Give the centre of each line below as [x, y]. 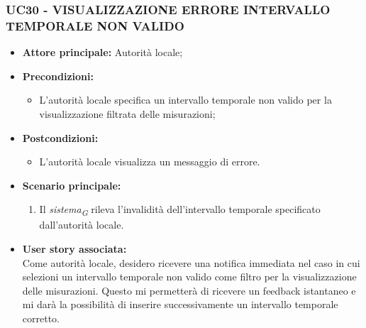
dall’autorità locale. [82, 225]
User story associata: [74, 249]
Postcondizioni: [60, 137]
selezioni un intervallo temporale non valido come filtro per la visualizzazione [189, 277]
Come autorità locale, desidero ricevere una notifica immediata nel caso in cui [191, 262]
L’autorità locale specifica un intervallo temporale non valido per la [185, 100]
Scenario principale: [72, 185]
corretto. [41, 318]
